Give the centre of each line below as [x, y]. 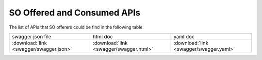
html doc [103, 36]
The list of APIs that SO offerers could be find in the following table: [76, 27]
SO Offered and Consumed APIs [75, 13]
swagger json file [32, 36]
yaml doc [184, 36]
